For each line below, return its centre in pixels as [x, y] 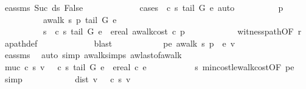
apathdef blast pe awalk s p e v [120, 43]
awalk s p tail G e [80, 19]
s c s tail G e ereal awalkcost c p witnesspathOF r [172, 31]
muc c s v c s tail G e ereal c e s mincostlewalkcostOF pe [149, 66]
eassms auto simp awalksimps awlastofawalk [93, 55]
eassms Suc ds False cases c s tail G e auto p [144, 7]
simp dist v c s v [68, 78]
